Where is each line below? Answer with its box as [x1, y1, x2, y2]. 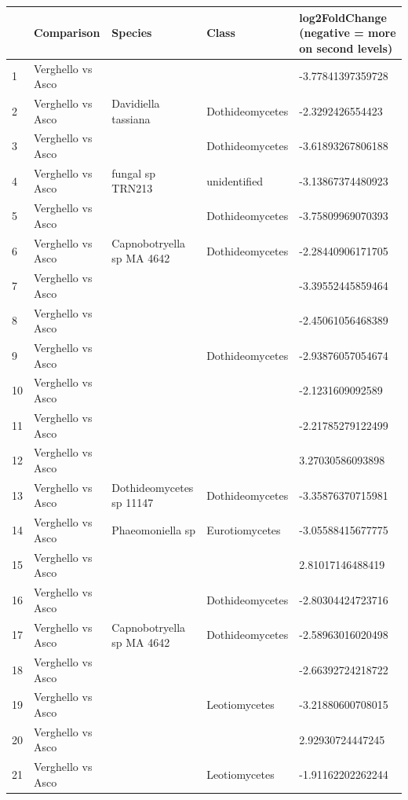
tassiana [111, 110, 151, 127]
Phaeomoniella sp [111, 522, 196, 538]
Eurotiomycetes [206, 522, 281, 538]
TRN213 [111, 180, 153, 196]
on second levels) [299, 39, 393, 56]
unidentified [206, 172, 264, 189]
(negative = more [299, 24, 396, 41]
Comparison [34, 24, 100, 41]
